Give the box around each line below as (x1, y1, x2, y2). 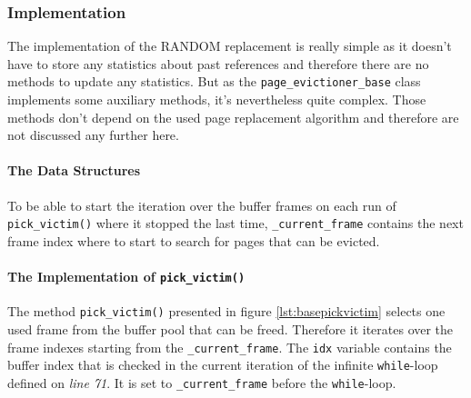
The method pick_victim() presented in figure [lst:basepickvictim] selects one (7, 302, 446, 321)
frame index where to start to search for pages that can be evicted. (7, 231, 380, 250)
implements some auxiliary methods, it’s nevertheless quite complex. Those (7, 90, 426, 109)
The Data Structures (7, 161, 141, 180)
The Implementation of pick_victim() (7, 267, 246, 286)
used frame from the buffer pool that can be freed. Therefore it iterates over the (7, 320, 454, 338)
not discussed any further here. (7, 125, 179, 144)
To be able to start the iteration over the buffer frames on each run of (7, 195, 396, 214)
